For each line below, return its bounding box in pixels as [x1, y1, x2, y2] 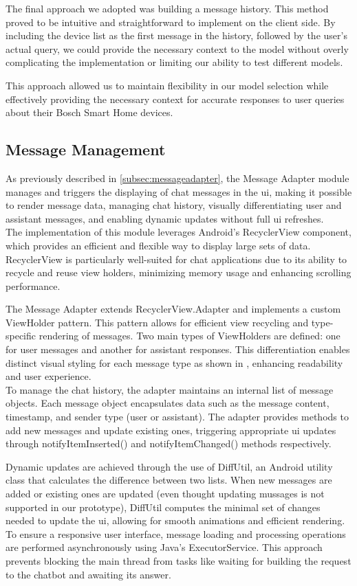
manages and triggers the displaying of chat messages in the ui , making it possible [6, 184, 352, 199]
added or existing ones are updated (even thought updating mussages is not [6, 486, 325, 501]
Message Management [6, 139, 166, 160]
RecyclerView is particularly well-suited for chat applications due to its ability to [6, 251, 347, 266]
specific [6, 328, 36, 343]
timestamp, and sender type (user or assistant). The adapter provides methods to [6, 409, 349, 424]
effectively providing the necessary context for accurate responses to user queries [6, 91, 345, 106]
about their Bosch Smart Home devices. [6, 105, 173, 120]
